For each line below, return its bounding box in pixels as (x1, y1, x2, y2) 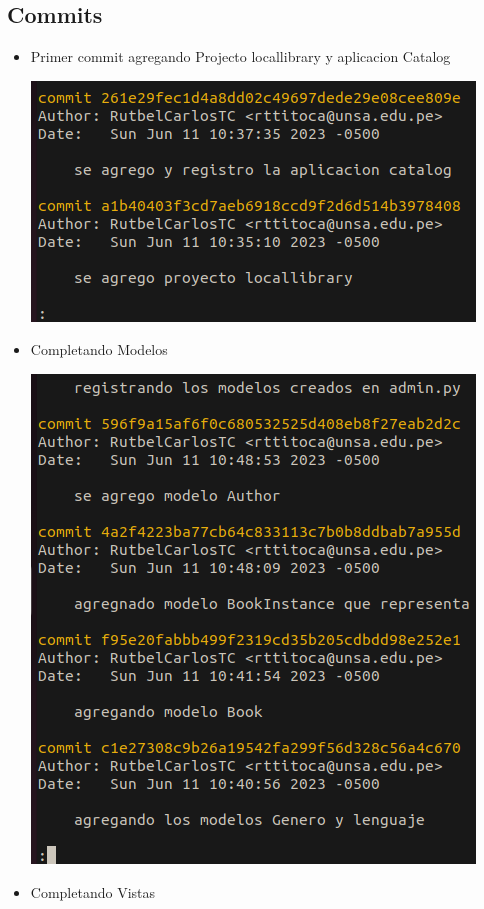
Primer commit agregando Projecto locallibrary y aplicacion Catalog (30, 46, 451, 67)
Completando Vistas (30, 881, 156, 902)
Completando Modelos (30, 339, 168, 360)
